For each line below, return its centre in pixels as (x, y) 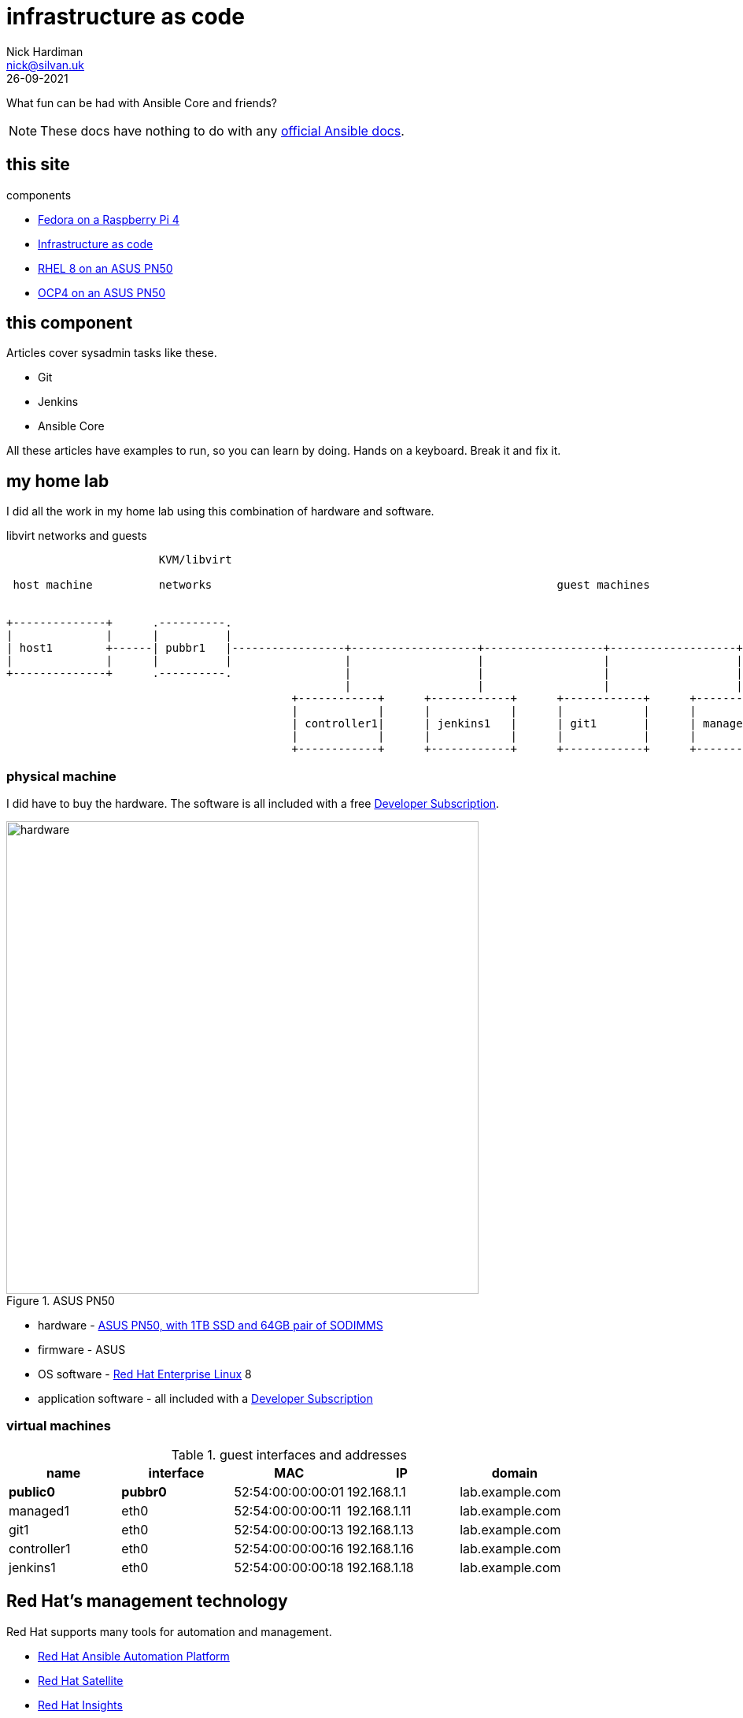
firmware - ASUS (82, 1350)
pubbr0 (144, 1491)
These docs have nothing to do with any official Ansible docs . (222, 130)
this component (70, 323)
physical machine (61, 776)
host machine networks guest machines (331, 585)
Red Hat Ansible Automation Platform (134, 1656)
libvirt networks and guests (77, 536)
